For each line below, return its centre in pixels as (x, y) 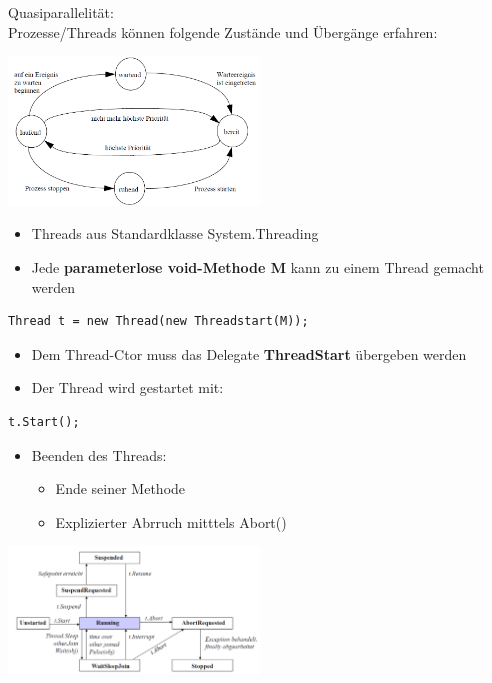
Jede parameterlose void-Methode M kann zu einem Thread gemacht (257, 266)
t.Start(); (44, 421)
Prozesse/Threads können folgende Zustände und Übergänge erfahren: (223, 31)
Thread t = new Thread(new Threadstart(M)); (158, 321)
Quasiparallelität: (61, 12)
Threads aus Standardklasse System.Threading (175, 233)
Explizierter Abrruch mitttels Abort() (171, 521)
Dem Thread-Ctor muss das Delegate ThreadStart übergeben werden (249, 353)
